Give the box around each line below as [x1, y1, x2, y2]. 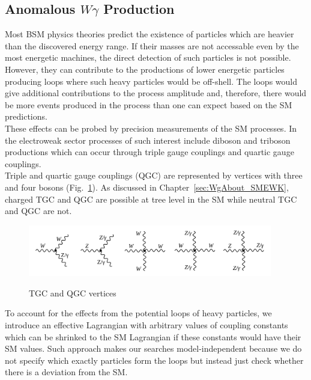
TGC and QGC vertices [29, 286, 116, 299]
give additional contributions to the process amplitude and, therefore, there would [5, 87, 307, 99]
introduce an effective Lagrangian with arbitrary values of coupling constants [5, 319, 288, 331]
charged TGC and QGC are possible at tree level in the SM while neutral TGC [5, 192, 297, 205]
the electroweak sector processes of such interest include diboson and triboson [5, 133, 291, 146]
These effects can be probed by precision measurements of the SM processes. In [5, 121, 297, 134]
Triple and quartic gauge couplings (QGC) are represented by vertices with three [5, 169, 303, 182]
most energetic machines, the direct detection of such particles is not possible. [5, 51, 291, 64]
